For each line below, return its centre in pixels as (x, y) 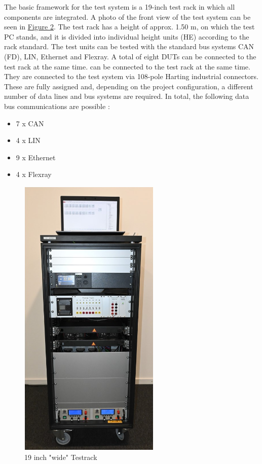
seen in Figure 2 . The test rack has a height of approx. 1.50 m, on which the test (129, 27)
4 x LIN (28, 140)
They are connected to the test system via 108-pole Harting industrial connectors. (131, 76)
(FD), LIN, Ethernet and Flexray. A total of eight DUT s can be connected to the (130, 56)
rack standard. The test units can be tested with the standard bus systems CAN (129, 46)
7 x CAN (30, 123)
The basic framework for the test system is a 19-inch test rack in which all (120, 7)
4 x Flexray (34, 174)
